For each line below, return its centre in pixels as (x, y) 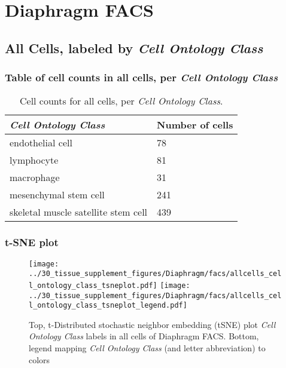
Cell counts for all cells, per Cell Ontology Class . (121, 101)
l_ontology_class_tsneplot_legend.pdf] (108, 306)
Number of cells (195, 125)
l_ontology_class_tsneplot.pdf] (93, 285)
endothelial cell (41, 143)
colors (39, 359)
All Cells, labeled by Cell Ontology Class (134, 47)
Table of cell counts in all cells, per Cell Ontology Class (142, 77)
